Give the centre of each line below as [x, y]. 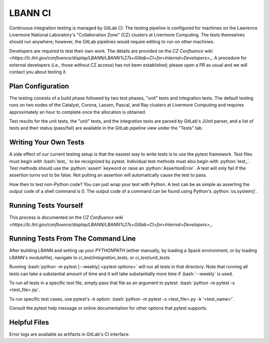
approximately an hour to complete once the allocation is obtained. [78, 112]
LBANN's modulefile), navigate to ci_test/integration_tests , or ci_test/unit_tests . [90, 257]
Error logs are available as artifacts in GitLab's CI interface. [69, 335]
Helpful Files [29, 322]
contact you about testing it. [38, 72]
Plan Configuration [39, 86]
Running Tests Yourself [46, 206]
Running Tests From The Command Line [72, 239]
